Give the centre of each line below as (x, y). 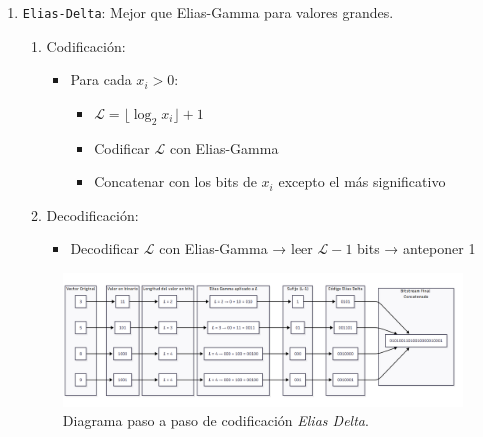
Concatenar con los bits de (175, 181)
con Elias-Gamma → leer (236, 248)
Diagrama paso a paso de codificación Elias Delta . (215, 420)
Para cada (101, 79)
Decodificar (105, 248)
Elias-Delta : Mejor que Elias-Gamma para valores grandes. (208, 12)
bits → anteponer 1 (416, 248)
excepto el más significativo (362, 181)
